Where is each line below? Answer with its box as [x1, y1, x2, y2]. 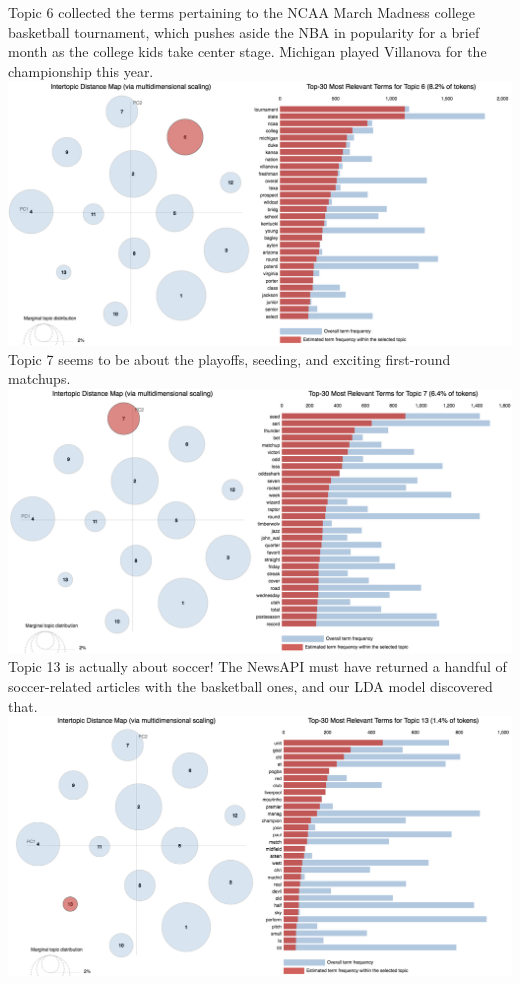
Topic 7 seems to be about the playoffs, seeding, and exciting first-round [8, 348, 451, 369]
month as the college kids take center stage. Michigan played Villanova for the [8, 41, 487, 62]
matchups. [8, 368, 71, 389]
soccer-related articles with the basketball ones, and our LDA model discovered [8, 675, 493, 696]
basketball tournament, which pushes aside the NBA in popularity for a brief [8, 21, 480, 42]
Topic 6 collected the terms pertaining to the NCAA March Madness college [8, 2, 475, 22]
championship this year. [8, 60, 154, 81]
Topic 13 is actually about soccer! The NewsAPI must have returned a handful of [8, 656, 507, 677]
